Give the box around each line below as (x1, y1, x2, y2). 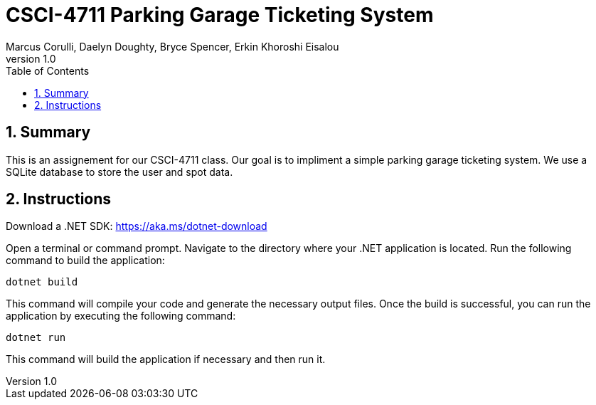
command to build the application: (6, 254, 165, 267)
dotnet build (6, 276, 78, 288)
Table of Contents (6, 64, 90, 77)
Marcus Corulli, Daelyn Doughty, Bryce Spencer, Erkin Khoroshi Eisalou (6, 40, 339, 53)
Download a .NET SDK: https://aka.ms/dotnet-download (6, 220, 267, 233)
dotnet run (6, 332, 66, 344)
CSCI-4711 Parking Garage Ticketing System (6, 3, 434, 27)
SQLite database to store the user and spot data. (6, 165, 233, 178)
